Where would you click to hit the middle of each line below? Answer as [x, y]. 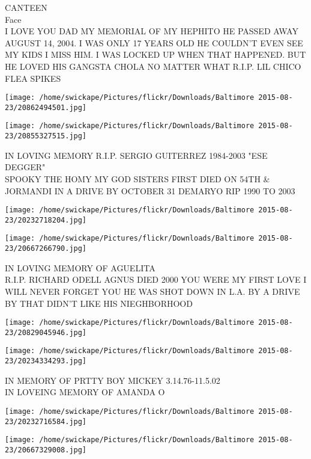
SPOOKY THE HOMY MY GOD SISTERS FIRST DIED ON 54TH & [137, 178]
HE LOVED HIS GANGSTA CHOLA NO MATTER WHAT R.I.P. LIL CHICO [153, 66]
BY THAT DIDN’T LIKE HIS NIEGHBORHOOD [99, 303]
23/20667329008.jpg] [46, 450]
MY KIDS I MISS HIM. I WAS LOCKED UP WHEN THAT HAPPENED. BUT [155, 54]
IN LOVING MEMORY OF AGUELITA [80, 267]
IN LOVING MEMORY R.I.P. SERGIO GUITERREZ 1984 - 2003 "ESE [136, 155]
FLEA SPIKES [33, 78]
